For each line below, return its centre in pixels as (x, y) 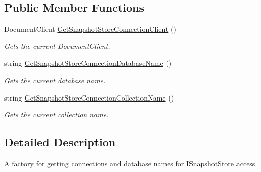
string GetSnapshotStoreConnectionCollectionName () (89, 97)
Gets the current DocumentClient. (57, 46)
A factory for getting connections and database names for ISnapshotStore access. (131, 163)
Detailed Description (60, 142)
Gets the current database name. (55, 80)
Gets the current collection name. (56, 115)
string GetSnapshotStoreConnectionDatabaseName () (88, 63)
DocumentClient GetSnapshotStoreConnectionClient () (90, 29)
